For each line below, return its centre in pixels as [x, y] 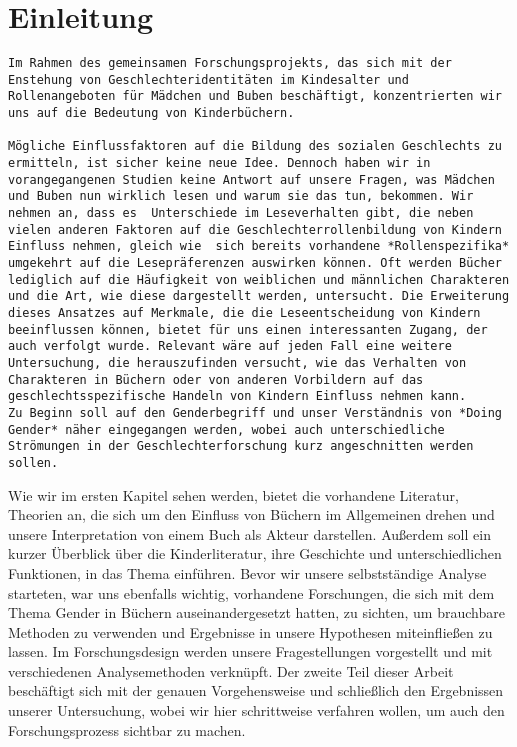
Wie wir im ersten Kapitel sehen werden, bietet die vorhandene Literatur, [233, 494]
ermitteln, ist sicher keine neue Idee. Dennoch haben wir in [219, 163]
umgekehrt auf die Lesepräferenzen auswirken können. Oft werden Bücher [255, 263]
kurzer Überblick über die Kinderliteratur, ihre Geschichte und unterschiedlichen [255, 553]
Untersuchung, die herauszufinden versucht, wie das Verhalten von [237, 362]
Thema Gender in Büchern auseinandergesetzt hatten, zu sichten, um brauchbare [256, 612]
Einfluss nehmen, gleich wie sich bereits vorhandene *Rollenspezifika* [259, 246]
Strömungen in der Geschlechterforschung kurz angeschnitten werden [241, 446]
